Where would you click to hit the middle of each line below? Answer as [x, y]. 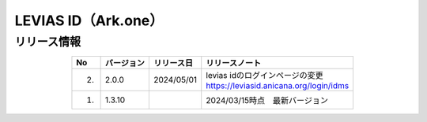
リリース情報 [48, 42]
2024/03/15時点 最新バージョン [267, 101]
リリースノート [234, 63]
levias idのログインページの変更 [265, 76]
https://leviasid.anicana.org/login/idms [278, 86]
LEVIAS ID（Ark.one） [89, 20]
